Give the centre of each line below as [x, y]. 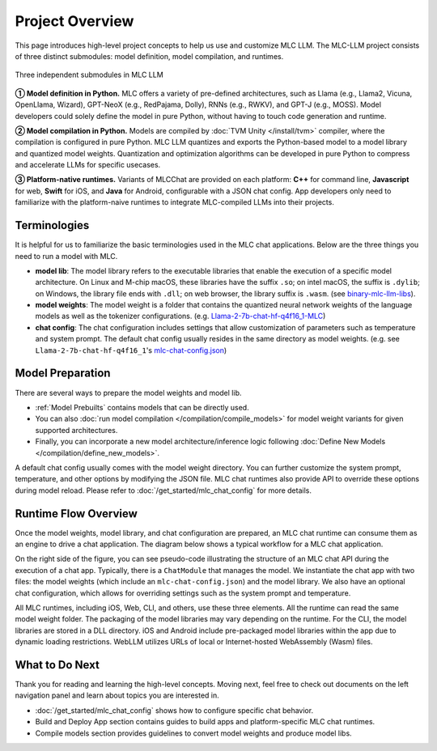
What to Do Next [57, 665]
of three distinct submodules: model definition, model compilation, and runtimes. [149, 56]
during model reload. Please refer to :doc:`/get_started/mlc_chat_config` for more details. [163, 490]
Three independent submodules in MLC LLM [89, 75]
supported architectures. [76, 430]
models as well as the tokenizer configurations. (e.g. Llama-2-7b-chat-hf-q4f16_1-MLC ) [180, 316]
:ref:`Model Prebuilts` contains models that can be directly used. [142, 407]
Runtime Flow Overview [76, 513]
